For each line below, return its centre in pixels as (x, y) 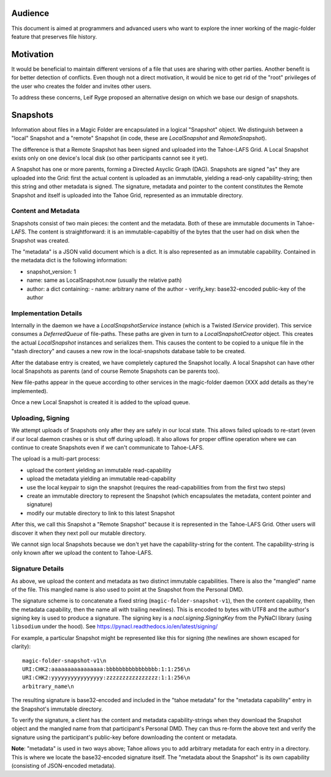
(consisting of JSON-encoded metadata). (63, 765)
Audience (30, 13)
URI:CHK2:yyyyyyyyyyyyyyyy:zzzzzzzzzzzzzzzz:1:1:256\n (106, 678)
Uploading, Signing (40, 418)
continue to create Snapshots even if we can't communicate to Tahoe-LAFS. (108, 448)
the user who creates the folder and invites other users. (82, 86)
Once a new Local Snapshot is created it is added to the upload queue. (101, 402)
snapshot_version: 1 (51, 271)
